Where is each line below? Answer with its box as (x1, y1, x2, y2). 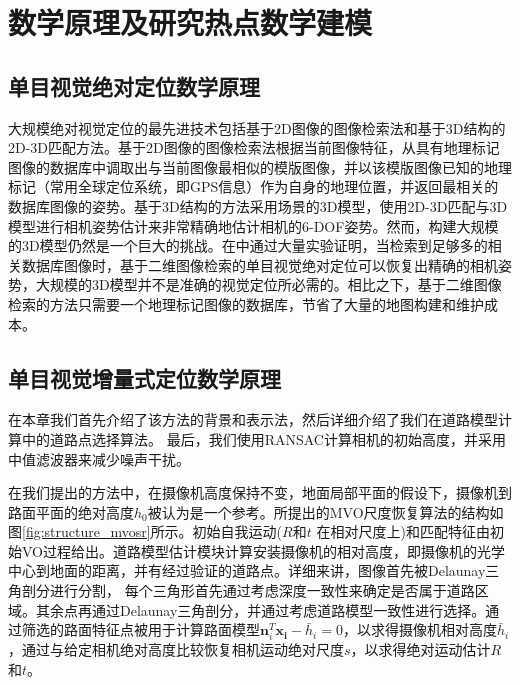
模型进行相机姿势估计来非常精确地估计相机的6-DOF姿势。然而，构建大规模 (8, 215, 499, 236)
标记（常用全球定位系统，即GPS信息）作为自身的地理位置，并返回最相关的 (8, 176, 499, 197)
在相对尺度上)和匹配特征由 (316, 521, 490, 542)
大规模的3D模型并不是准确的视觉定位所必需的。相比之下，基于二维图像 (35, 274, 502, 295)
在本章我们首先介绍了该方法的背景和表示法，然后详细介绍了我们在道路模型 (8, 409, 498, 430)
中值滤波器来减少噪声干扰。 (8, 448, 190, 469)
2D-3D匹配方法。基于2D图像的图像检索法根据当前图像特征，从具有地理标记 (8, 137, 500, 158)
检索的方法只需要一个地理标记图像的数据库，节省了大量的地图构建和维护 (8, 293, 484, 314)
